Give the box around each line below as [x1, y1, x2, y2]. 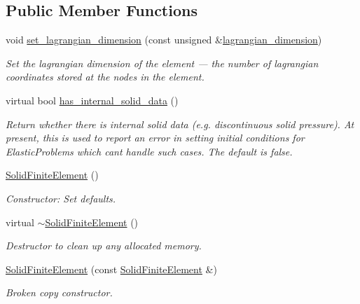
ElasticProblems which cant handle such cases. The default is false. [6, 144, 293, 158]
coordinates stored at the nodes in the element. [6, 69, 205, 84]
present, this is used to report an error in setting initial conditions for [6, 130, 305, 145]
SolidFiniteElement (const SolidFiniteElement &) [6, 261, 217, 276]
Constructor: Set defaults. [6, 191, 116, 205]
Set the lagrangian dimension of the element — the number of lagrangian [6, 55, 319, 70]
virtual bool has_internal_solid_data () [6, 92, 179, 107]
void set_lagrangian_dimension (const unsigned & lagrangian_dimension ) [6, 32, 322, 47]
